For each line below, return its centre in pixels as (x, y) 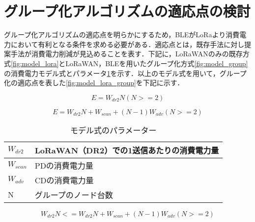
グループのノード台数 (74, 195)
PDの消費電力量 (64, 165)
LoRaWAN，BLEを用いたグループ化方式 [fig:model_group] (157, 63)
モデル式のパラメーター (113, 130)
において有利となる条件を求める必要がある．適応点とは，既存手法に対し (127, 44)
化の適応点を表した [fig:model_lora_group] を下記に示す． (94, 83)
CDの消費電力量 (64, 180)
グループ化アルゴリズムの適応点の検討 (127, 11)
